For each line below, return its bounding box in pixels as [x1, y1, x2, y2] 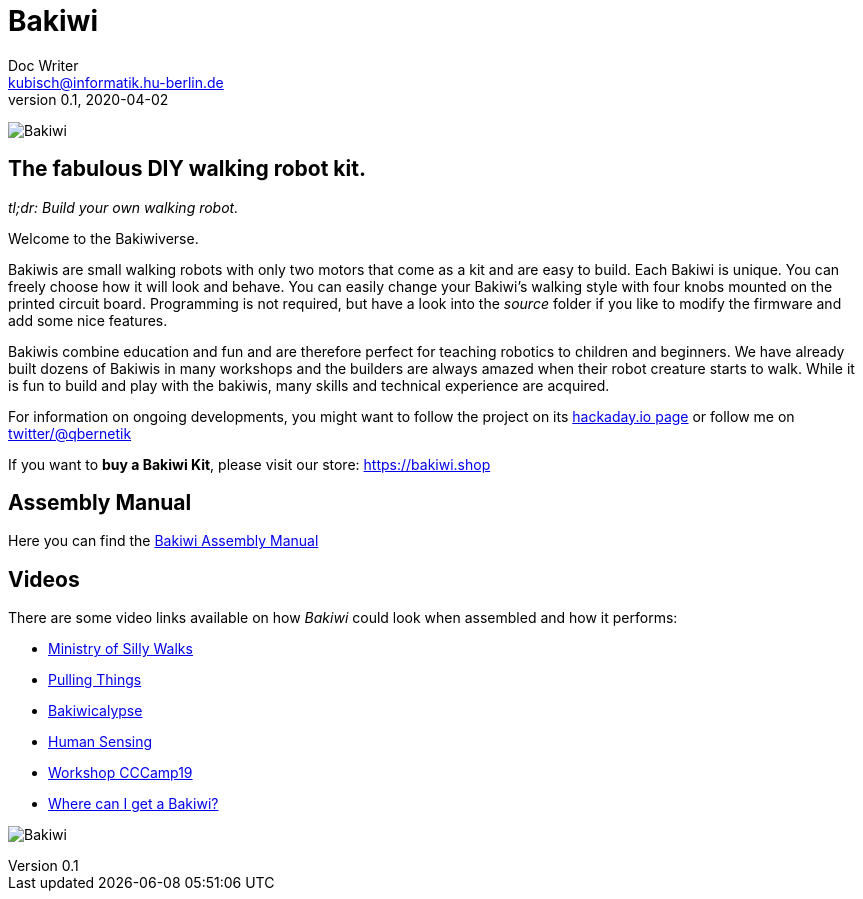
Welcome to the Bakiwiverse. [8, 229, 199, 247]
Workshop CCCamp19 [48, 764, 193, 782]
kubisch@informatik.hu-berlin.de [8, 73, 224, 91]
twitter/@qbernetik [8, 424, 132, 442]
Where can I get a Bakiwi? [48, 795, 219, 813]
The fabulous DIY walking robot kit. [8, 156, 366, 182]
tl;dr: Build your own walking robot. [8, 198, 239, 216]
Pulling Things [48, 671, 142, 689]
